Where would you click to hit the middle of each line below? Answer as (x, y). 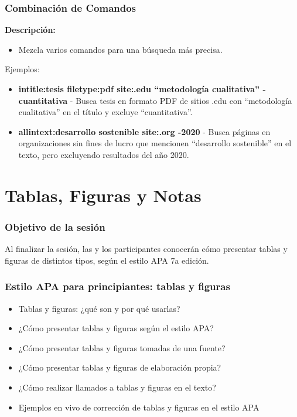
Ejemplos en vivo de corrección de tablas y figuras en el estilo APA (139, 407)
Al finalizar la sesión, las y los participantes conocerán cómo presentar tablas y (146, 249)
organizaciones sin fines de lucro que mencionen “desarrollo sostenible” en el (155, 143)
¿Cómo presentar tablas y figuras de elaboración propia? (120, 367)
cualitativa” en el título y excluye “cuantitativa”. (105, 112)
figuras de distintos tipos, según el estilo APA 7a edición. (107, 260)
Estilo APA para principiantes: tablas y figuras (117, 286)
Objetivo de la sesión (55, 226)
